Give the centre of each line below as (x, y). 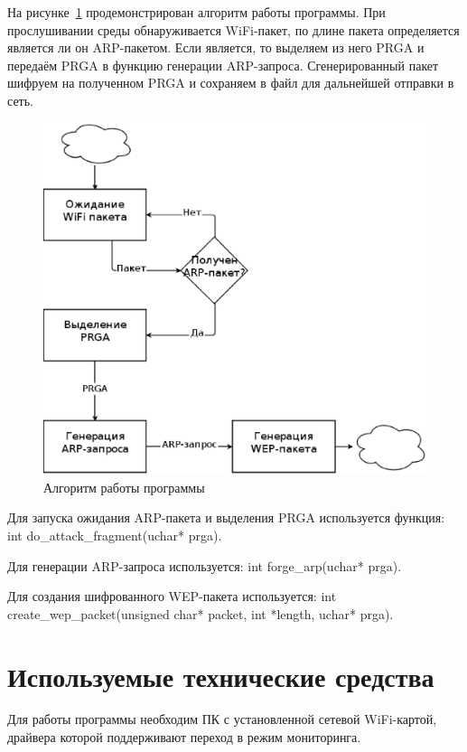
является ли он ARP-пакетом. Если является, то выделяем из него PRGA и (216, 47)
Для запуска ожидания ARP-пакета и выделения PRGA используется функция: (226, 517)
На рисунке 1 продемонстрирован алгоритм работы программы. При (196, 12)
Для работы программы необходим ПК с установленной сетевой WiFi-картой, (222, 719)
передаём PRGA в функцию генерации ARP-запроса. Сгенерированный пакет (223, 65)
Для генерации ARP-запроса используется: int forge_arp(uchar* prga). (205, 565)
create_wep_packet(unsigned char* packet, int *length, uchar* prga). (201, 613)
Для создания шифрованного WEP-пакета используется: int (172, 596)
